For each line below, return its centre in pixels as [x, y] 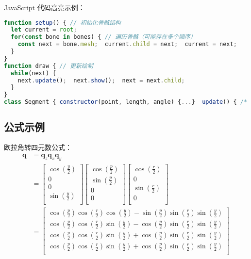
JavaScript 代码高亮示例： [44, 7]
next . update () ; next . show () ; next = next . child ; [101, 80]
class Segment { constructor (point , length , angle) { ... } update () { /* [126, 102]
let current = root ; [44, 30]
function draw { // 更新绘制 [49, 66]
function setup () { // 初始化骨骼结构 [62, 23]
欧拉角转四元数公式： [38, 147]
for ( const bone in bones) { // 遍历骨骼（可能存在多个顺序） [103, 37]
